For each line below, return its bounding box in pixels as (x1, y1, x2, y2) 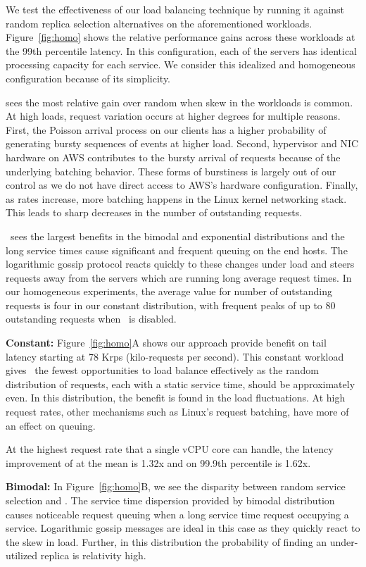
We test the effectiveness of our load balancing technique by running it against (6, 2, 345, 16)
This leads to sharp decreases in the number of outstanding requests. (6, 205, 303, 220)
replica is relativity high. (40, 548, 146, 563)
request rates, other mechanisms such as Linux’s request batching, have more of (6, 404, 349, 419)
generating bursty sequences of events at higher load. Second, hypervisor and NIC (6, 136, 359, 151)
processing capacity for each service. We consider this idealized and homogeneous (6, 57, 355, 72)
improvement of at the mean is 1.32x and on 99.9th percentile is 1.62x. (6, 455, 311, 470)
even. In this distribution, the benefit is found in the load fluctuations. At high (6, 390, 346, 405)
